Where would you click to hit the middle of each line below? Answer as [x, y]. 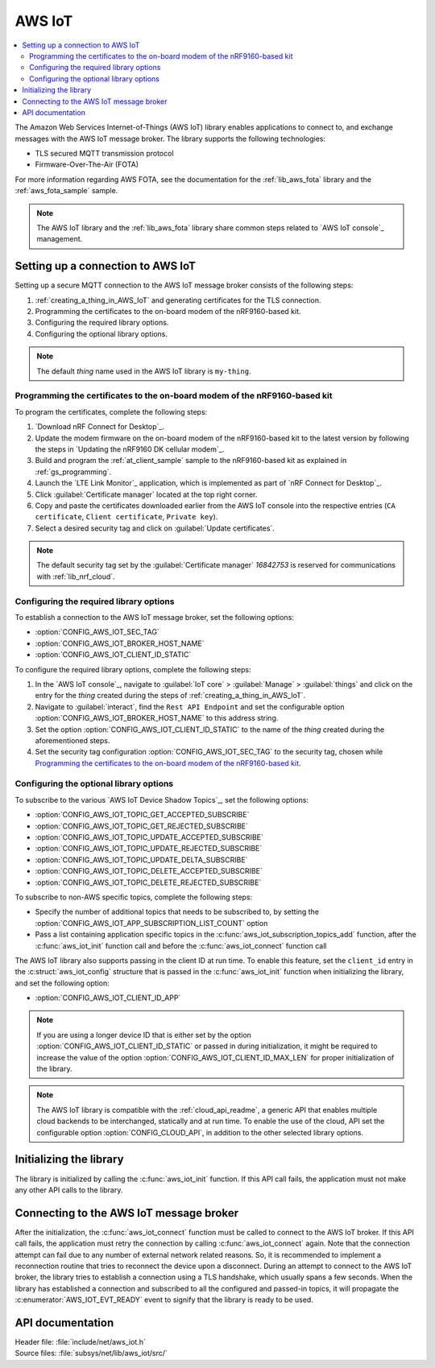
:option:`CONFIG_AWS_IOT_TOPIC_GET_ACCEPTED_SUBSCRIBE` [142, 815]
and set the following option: [62, 983]
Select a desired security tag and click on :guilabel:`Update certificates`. [155, 528]
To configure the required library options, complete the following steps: [133, 669]
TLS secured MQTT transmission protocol [104, 154]
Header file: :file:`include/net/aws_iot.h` [81, 1342]
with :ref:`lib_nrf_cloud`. [76, 577]
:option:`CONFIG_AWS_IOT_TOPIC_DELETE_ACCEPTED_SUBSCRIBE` [149, 871]
